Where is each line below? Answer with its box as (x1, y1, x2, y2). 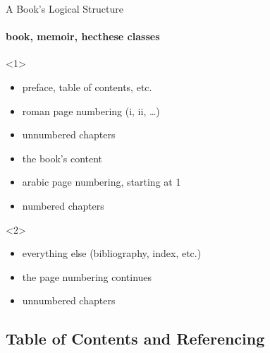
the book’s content (22, 150, 103, 165)
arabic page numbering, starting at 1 (22, 174, 181, 189)
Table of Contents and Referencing (6, 328, 265, 349)
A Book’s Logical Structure (6, 1, 123, 16)
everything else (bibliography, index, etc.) (22, 246, 202, 261)
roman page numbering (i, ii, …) (22, 103, 160, 118)
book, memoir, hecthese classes (6, 29, 160, 44)
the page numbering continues (22, 269, 152, 284)
